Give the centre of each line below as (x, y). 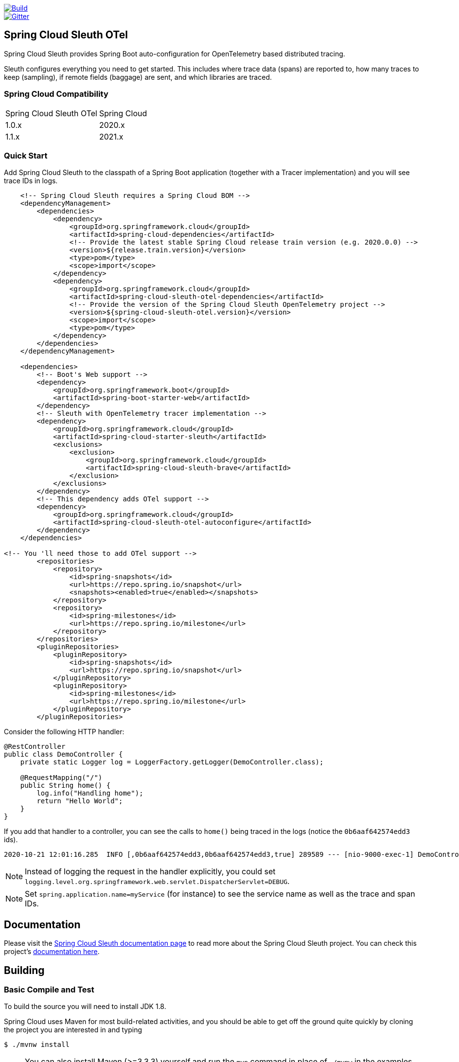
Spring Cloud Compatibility (56, 94)
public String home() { (65, 786)
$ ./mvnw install (37, 1045)
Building (24, 970)
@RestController (35, 747)
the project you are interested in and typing (73, 1030)
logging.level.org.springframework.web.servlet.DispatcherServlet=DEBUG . (157, 881)
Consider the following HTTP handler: (64, 732)
